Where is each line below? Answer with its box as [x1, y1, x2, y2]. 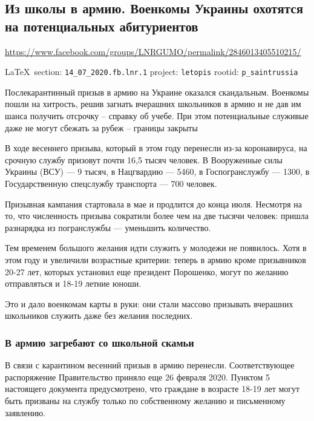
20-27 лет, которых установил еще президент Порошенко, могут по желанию [5, 265, 289, 278]
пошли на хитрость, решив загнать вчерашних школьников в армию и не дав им [5, 97, 301, 110]
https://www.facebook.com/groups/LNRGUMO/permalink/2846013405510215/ [5, 45, 301, 57]
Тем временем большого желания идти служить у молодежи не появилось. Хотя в [5, 241, 307, 254]
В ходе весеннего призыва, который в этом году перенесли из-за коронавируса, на [5, 142, 307, 154]
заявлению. [5, 406, 46, 419]
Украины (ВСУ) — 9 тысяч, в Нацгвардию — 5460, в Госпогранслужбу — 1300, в [5, 165, 310, 178]
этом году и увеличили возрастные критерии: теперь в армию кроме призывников [5, 253, 306, 266]
